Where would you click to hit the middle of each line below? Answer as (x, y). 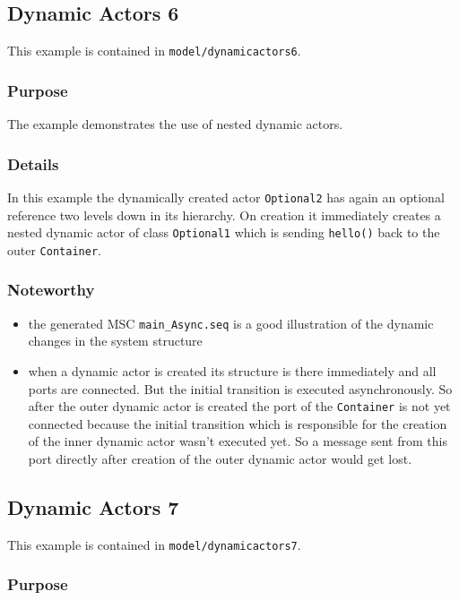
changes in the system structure (115, 341)
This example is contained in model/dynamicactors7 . (154, 544)
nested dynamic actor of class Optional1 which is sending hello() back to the (224, 232)
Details (33, 163)
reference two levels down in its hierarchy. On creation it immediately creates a (224, 214)
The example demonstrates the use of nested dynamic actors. (175, 124)
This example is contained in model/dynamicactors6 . (154, 51)
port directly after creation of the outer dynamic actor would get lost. (220, 458)
